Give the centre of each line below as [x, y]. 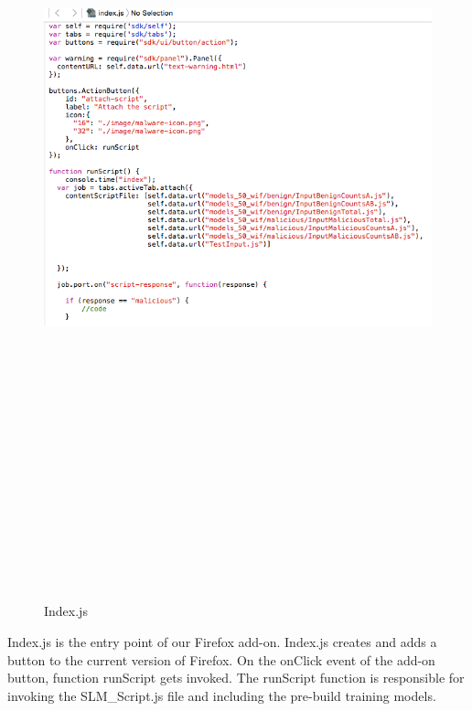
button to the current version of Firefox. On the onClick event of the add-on [221, 659]
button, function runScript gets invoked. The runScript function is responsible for [236, 678]
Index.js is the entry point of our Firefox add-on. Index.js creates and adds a [222, 642]
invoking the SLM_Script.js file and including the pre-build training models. [222, 695]
